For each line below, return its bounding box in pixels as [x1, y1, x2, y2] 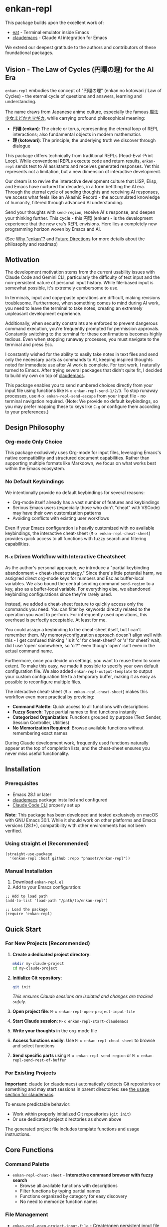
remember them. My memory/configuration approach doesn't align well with [5, 632, 162, 638]
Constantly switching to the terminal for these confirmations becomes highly [5, 331, 163, 337]
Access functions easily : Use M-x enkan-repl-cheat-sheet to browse [12, 1037, 156, 1044]
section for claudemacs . [5, 1091, 55, 1097]
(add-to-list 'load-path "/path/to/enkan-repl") [5, 898, 108, 904]
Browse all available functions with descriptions [19, 1182, 118, 1189]
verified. [5, 828, 22, 834]
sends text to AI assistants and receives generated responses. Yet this [15, 163, 160, 169]
